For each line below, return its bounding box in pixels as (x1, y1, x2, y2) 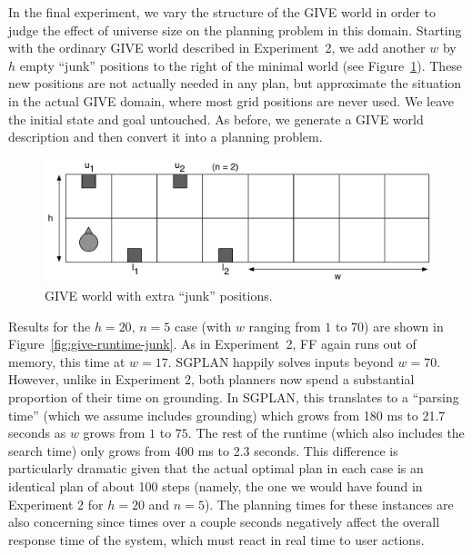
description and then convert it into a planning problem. (8, 127, 323, 146)
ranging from (248, 316, 321, 335)
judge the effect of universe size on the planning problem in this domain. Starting (8, 20, 462, 39)
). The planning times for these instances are (204, 494, 454, 513)
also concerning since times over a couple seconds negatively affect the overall (8, 512, 440, 531)
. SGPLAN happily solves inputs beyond (167, 352, 394, 371)
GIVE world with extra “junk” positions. (45, 285, 273, 304)
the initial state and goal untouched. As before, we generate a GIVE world (8, 109, 424, 128)
